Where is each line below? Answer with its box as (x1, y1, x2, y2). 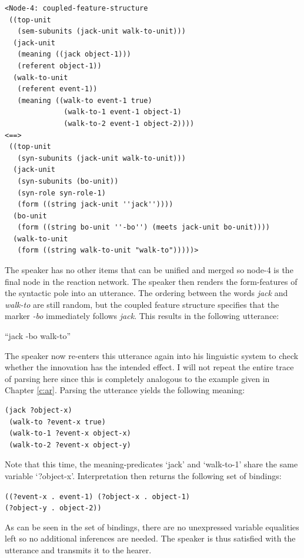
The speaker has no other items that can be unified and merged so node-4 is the (5, 264, 293, 276)
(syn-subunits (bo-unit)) (17, 177, 119, 185)
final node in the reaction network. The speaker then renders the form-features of (5, 275, 298, 287)
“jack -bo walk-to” (5, 330, 71, 342)
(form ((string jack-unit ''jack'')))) (17, 200, 173, 209)
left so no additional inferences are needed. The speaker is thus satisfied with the (5, 532, 296, 544)
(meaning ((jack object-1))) (17, 50, 131, 59)
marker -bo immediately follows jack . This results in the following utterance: (5, 310, 279, 322)
